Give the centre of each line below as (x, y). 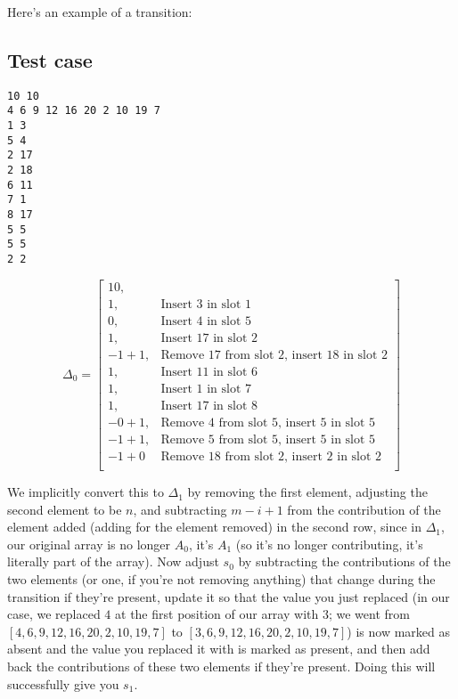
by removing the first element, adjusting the (307, 492)
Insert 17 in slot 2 (209, 338)
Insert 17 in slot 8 (209, 406)
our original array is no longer (89, 544)
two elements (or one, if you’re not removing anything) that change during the (221, 579)
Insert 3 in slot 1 (206, 304)
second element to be (65, 509)
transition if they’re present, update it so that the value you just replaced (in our (229, 596)
